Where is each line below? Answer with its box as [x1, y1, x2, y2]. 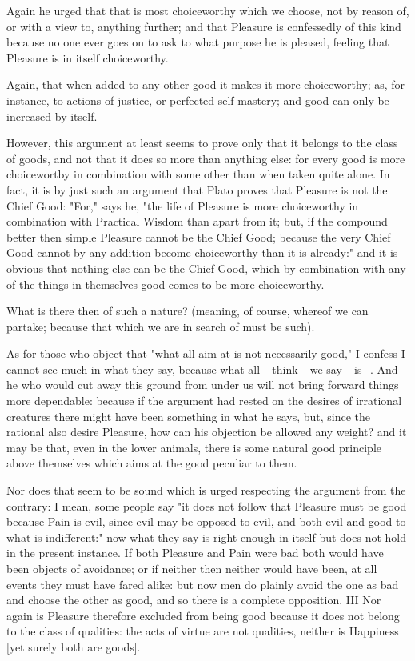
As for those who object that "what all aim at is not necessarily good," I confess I [6, 345, 405, 362]
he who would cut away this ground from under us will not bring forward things [6, 376, 399, 393]
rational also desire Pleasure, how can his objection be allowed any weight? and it [6, 423, 407, 440]
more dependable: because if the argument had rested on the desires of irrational [6, 392, 402, 409]
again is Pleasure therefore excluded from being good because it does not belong [6, 607, 400, 623]
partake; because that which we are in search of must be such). [6, 318, 315, 335]
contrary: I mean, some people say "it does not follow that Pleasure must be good [6, 497, 407, 514]
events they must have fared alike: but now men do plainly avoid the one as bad [6, 575, 399, 592]
